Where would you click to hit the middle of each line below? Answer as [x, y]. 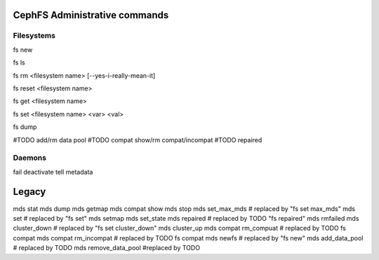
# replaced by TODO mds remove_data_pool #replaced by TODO [106, 248]
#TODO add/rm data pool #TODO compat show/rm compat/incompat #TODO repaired [138, 139]
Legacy [29, 192]
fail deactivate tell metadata [53, 172]
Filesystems [34, 36]
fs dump [25, 127]
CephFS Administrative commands [91, 15]
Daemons [30, 158]
